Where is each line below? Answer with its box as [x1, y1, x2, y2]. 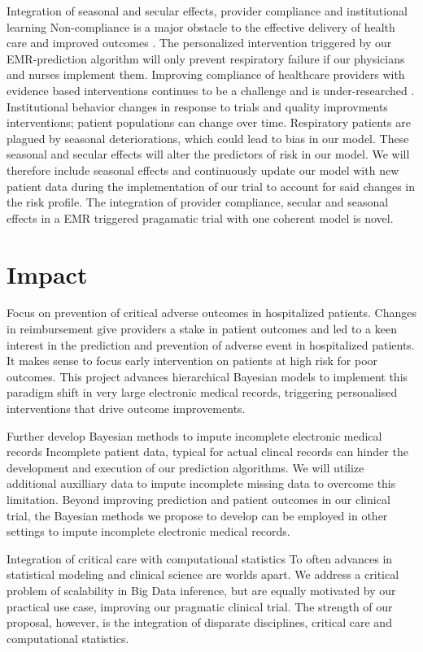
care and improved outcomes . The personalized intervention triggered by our [7, 34, 392, 51]
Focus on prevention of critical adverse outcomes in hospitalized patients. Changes [7, 304, 416, 321]
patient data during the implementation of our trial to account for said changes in [7, 177, 416, 194]
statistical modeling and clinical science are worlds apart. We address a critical [7, 566, 399, 583]
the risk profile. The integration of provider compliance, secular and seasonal [7, 193, 389, 211]
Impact [7, 257, 88, 290]
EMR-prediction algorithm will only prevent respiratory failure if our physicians [7, 50, 405, 67]
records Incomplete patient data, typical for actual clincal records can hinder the [7, 443, 408, 460]
